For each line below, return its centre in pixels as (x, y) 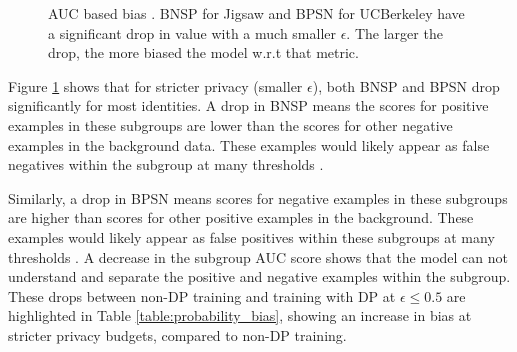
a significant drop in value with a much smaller (192, 32)
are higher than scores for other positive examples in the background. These (241, 217)
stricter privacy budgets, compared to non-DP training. (177, 334)
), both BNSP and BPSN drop (406, 85)
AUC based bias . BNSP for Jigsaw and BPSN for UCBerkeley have (256, 13)
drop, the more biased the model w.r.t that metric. (203, 52)
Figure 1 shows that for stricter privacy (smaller (155, 85)
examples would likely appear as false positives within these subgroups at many (251, 236)
